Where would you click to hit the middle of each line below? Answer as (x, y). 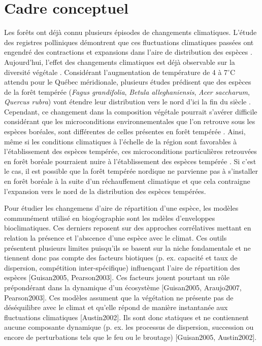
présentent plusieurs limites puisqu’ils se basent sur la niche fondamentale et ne (127, 247)
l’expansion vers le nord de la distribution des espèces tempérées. (105, 191)
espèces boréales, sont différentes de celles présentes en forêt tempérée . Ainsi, (125, 131)
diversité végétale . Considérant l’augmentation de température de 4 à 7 (116, 72)
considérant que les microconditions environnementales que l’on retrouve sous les (130, 121)
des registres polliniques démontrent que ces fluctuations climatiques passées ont (129, 42)
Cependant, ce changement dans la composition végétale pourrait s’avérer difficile (131, 111)
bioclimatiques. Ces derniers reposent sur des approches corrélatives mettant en (128, 228)
